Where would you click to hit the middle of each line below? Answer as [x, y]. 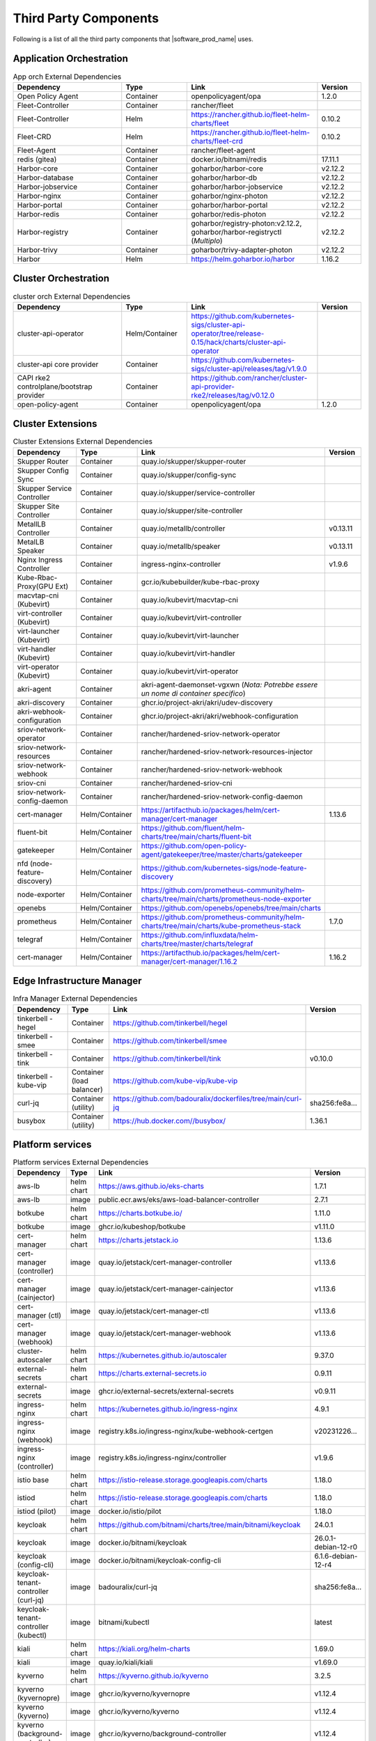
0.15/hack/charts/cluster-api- [239, 342]
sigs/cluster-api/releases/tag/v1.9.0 [249, 368]
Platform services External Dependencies [81, 1162]
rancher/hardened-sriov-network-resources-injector [227, 751]
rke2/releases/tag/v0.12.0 [233, 395]
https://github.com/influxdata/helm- [200, 935]
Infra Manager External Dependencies [75, 999]
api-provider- [213, 387]
